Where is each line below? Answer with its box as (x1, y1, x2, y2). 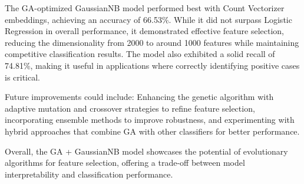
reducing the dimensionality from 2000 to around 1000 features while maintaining (5, 36, 299, 48)
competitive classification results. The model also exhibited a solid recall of (5, 48, 275, 60)
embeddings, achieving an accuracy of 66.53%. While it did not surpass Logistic (5, 13, 292, 25)
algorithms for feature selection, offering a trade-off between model (5, 156, 245, 169)
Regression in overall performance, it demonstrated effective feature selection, (5, 25, 284, 37)
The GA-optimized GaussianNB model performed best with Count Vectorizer (5, 2, 285, 14)
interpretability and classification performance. (5, 168, 173, 180)
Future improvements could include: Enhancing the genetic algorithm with (5, 91, 274, 103)
